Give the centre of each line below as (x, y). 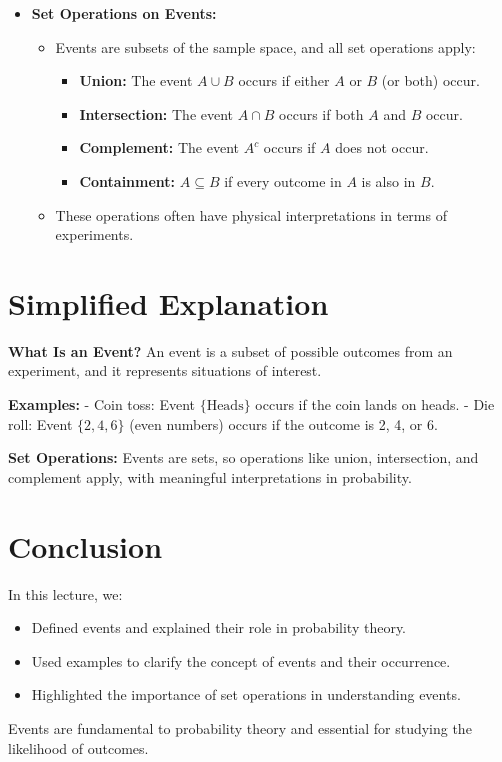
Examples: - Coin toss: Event (101, 404)
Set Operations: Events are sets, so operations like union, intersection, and (243, 457)
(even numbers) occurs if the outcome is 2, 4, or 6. (283, 423)
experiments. (94, 234)
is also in (388, 180)
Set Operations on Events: (124, 13)
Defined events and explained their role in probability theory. (219, 627)
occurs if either (284, 80)
